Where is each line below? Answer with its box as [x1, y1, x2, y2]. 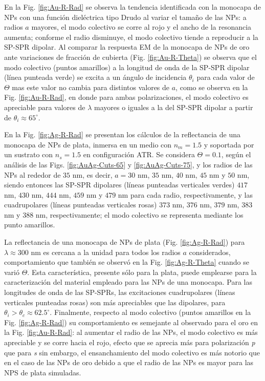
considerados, [189, 246, 231, 257]
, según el [221, 149, 251, 160]
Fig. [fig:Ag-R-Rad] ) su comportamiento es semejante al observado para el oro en [4, 316, 258, 327]
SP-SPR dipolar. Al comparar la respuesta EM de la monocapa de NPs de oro [4, 41, 250, 52]
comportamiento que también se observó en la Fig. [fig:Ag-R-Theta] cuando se [4, 257, 250, 267]
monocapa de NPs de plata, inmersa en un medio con [4, 139, 172, 150]
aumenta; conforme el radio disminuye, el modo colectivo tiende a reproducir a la [4, 31, 258, 42]
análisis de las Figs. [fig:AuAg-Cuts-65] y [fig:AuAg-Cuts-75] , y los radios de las [4, 159, 253, 170]
